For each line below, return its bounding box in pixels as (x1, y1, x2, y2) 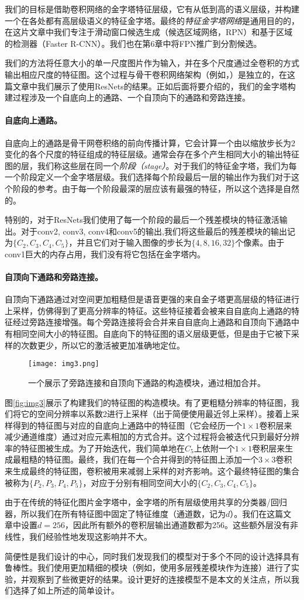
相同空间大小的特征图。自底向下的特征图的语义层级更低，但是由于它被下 (12, 327, 291, 340)
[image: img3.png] (28, 360, 99, 368)
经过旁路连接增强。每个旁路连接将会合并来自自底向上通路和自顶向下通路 (12, 316, 291, 328)
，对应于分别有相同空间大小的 (82, 476, 198, 488)
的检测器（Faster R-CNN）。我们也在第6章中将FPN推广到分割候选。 (5, 37, 262, 49)
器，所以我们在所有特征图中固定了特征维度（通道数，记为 (5, 507, 226, 519)
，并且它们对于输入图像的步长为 (68, 236, 192, 249)
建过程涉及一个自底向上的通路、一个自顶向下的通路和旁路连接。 (5, 91, 250, 104)
